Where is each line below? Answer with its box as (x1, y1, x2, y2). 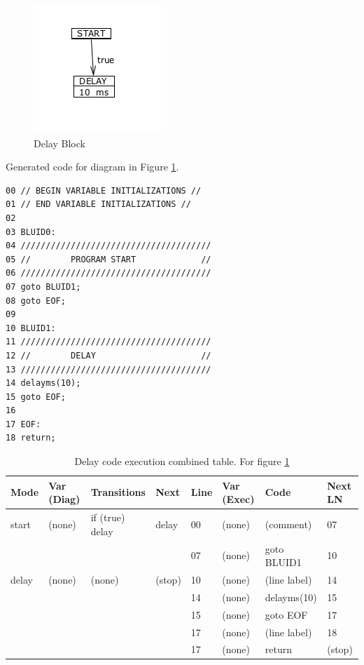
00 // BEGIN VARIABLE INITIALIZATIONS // (6, 185, 202, 196)
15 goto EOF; (6, 391, 66, 402)
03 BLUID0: (6, 227, 56, 237)
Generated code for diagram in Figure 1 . (6, 159, 179, 174)
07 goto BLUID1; (6, 281, 81, 292)
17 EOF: (6, 419, 41, 429)
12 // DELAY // (6, 350, 211, 361)
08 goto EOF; (6, 295, 66, 306)
